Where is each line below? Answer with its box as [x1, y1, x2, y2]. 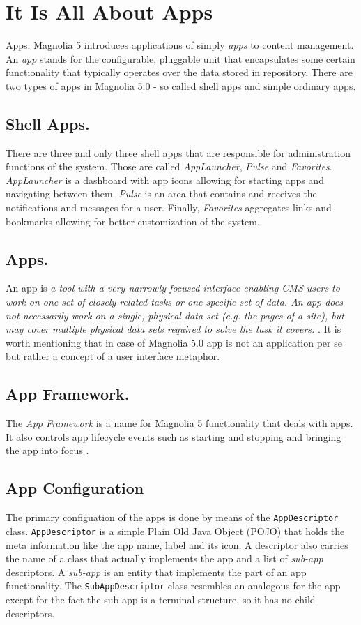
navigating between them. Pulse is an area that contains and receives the [6, 186, 317, 201]
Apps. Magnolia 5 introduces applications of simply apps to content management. [6, 38, 354, 52]
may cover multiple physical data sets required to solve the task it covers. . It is [6, 322, 341, 336]
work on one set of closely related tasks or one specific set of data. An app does [6, 294, 343, 309]
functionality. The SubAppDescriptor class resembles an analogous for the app [6, 578, 341, 593]
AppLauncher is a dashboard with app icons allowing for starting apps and [6, 172, 324, 187]
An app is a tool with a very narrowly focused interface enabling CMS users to [6, 280, 340, 295]
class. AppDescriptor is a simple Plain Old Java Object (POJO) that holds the [6, 523, 345, 538]
